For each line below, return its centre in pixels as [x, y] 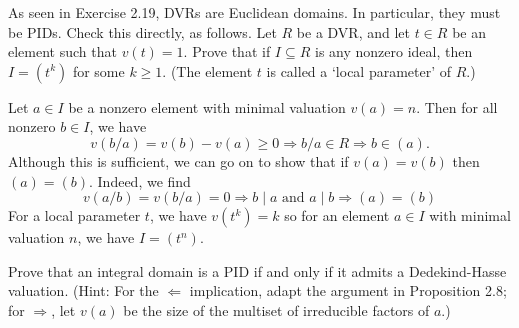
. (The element [207, 70]
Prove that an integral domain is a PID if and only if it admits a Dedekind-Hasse [257, 270]
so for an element [337, 215]
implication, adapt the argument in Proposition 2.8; [348, 290]
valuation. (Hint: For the [83, 290]
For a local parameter [74, 215]
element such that [62, 51]
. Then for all [457, 106]
